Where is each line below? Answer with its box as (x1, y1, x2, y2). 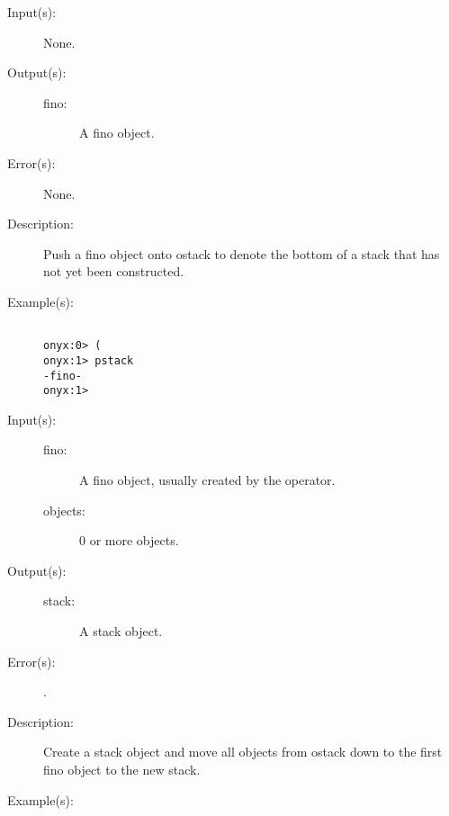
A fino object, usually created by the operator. (79, 471, 336, 489)
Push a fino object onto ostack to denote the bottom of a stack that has (43, 244, 440, 263)
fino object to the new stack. (43, 759, 201, 778)
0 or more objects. (79, 531, 179, 550)
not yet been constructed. (43, 262, 184, 281)
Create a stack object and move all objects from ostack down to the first (43, 742, 443, 761)
